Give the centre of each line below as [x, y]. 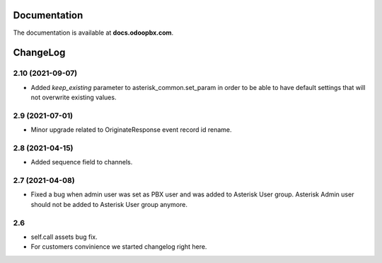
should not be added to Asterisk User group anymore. [109, 204]
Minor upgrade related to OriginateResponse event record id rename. [132, 130]
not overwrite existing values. [74, 97]
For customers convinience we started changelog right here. [119, 247]
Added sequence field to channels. [82, 162]
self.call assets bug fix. [64, 237]
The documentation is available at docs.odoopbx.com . [93, 33]
